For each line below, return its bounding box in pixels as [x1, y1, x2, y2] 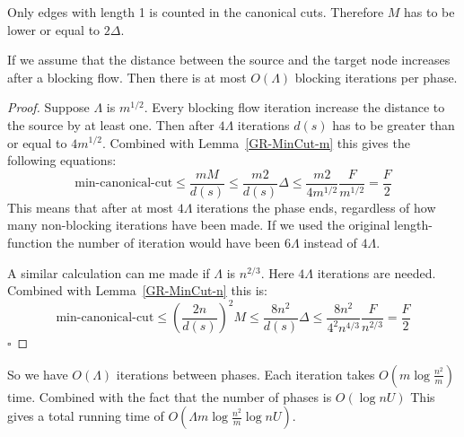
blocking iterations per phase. [294, 67, 458, 86]
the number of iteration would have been [56, 233, 281, 251]
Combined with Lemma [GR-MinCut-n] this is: [7, 281, 267, 300]
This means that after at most [7, 197, 173, 216]
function [7, 233, 53, 251]
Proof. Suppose [7, 98, 90, 117]
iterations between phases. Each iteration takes [116, 364, 375, 383]
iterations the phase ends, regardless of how [197, 197, 436, 216]
